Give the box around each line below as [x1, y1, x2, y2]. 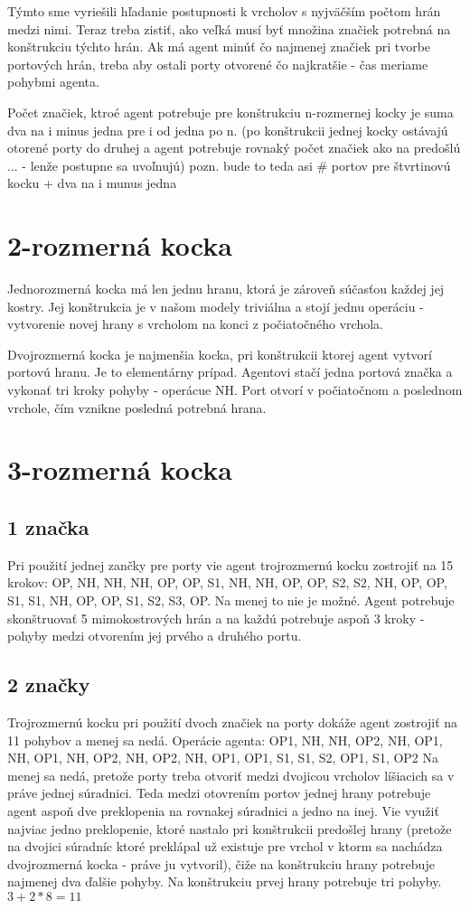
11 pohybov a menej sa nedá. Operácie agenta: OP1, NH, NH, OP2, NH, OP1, [7, 730, 443, 749]
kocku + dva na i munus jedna [7, 173, 177, 192]
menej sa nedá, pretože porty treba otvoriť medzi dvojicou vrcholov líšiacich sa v [7, 765, 455, 784]
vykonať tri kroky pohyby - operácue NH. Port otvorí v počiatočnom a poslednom [7, 380, 463, 399]
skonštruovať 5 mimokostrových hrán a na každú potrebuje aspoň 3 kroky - [7, 608, 425, 627]
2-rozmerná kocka [7, 227, 232, 264]
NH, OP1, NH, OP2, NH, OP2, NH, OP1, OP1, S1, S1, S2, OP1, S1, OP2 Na [7, 748, 439, 767]
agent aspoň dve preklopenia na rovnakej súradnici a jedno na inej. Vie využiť [7, 801, 439, 820]
